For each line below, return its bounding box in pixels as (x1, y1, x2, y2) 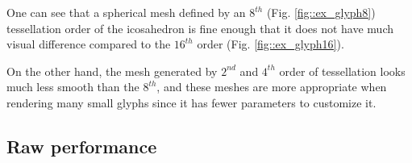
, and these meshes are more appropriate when (156, 78, 387, 95)
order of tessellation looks (279, 62, 406, 79)
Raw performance (6, 133, 157, 158)
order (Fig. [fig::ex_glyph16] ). (197, 36, 344, 52)
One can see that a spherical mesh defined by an (6, 4, 246, 20)
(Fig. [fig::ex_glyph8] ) (266, 4, 376, 20)
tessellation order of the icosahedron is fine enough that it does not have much (6, 19, 393, 36)
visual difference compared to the (6, 36, 171, 52)
